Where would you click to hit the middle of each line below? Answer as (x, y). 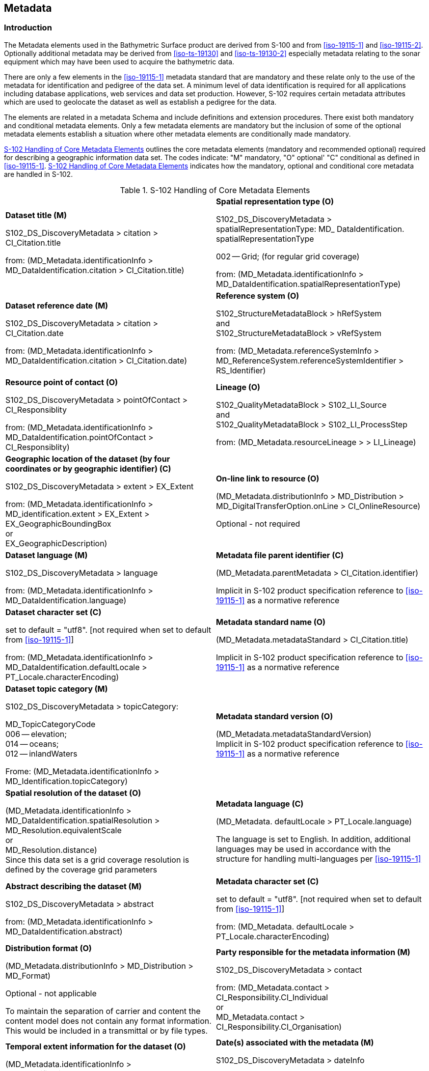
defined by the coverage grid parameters (81, 869)
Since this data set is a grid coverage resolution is (97, 860)
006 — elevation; (36, 734)
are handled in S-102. (39, 174)
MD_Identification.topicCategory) (67, 781)
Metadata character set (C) (268, 881)
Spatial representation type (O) (275, 201)
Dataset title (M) (36, 215)
